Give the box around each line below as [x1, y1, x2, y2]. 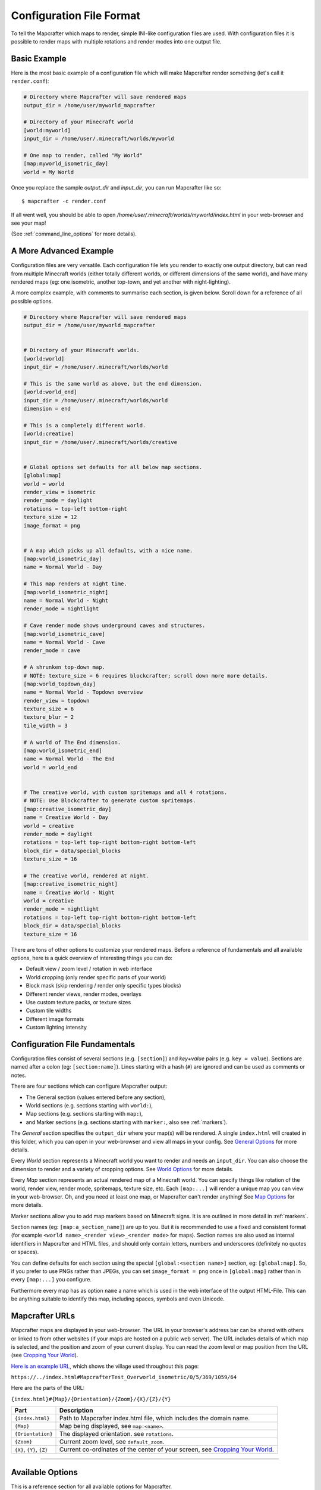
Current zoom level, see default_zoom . [59, 1438, 165, 1446]
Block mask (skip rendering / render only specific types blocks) [26, 982, 181, 989]
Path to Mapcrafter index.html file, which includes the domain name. [59, 1414, 250, 1423]
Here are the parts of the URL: [11, 1385, 85, 1392]
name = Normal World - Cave [23, 638, 105, 645]
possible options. [11, 297, 53, 305]
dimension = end [23, 405, 71, 412]
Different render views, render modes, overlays [26, 990, 142, 998]
